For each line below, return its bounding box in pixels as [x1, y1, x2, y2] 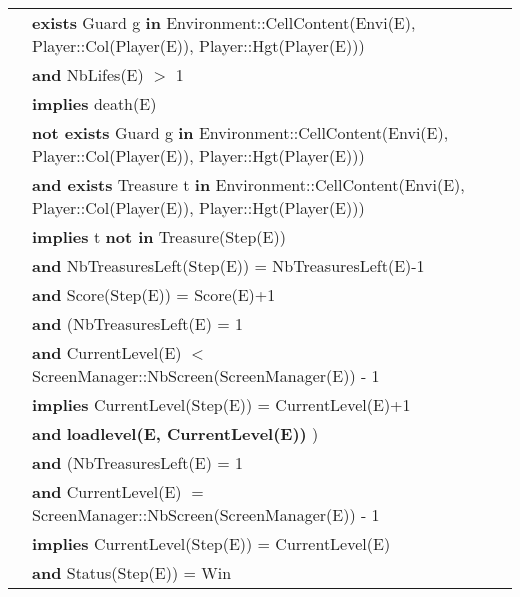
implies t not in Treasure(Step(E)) [32, 225, 286, 248]
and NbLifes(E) [32, 63, 144, 86]
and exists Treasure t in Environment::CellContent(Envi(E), [32, 173, 465, 196]
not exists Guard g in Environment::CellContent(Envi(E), [32, 121, 449, 144]
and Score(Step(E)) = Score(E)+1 [32, 283, 276, 306]
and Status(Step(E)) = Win [32, 561, 232, 584]
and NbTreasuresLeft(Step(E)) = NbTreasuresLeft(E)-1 [32, 254, 425, 277]
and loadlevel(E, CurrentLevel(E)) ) [32, 422, 319, 445]
